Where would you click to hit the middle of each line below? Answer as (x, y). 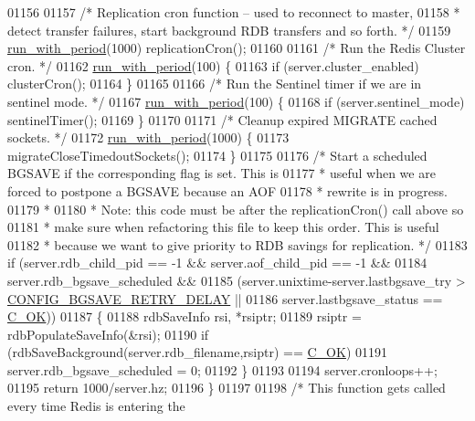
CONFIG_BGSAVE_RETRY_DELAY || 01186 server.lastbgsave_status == (225, 298)
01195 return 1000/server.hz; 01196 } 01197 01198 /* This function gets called (227, 388)
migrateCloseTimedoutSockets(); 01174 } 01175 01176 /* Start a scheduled (217, 155)
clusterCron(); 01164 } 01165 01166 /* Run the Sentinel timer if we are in (215, 84)
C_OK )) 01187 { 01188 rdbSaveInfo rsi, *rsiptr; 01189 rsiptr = (185, 316)
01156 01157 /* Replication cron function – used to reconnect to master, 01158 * (234, 12)
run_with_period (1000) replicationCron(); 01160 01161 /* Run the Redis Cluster (237, 48)
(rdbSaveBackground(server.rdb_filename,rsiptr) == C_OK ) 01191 (198, 352)
